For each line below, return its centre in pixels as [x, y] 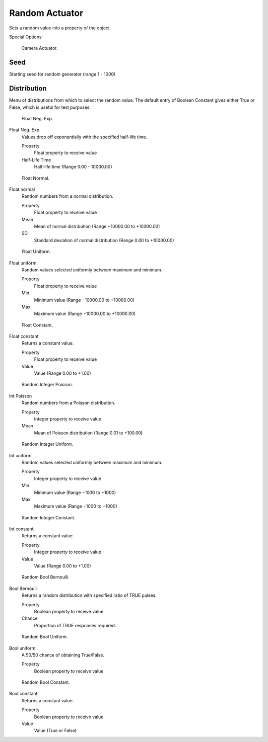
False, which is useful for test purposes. [50, 107]
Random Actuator [46, 13]
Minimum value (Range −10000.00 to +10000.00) [84, 300]
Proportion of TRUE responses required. [75, 625]
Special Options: [26, 37]
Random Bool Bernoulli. [45, 577]
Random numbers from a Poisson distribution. [68, 403]
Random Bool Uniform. [45, 637]
